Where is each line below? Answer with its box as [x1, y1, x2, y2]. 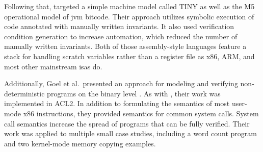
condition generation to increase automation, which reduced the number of [4, 31, 238, 41]
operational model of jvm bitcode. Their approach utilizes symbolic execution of [4, 11, 254, 21]
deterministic [4, 88, 45, 98]
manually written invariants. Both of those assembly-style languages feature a [4, 41, 247, 52]
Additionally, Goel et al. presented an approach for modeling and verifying [4, 78, 238, 89]
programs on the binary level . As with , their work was [47, 88, 221, 98]
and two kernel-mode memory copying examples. [4, 138, 156, 148]
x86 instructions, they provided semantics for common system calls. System [23, 108, 259, 118]
